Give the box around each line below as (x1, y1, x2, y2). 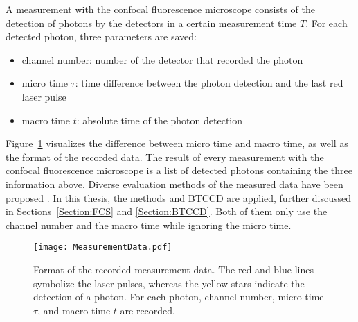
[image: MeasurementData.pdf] (33, 242, 172, 253)
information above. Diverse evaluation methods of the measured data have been (6, 176, 343, 191)
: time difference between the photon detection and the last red (75, 76, 343, 90)
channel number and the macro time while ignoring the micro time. (6, 217, 292, 232)
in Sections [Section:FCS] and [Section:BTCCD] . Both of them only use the (6, 204, 328, 219)
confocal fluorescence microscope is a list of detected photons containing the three (6, 163, 352, 178)
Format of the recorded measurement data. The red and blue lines (33, 262, 314, 276)
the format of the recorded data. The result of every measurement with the (6, 149, 324, 164)
